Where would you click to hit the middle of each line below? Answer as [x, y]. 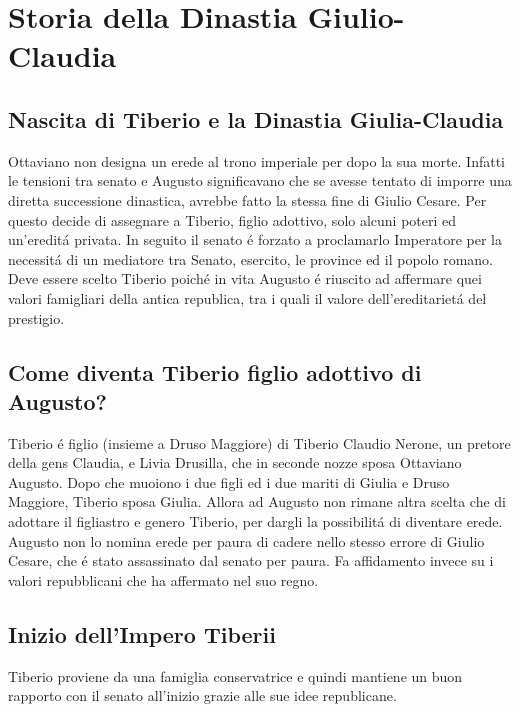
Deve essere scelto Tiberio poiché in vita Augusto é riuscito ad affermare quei [245, 278]
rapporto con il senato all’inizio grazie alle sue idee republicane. [202, 695]
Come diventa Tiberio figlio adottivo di [215, 371]
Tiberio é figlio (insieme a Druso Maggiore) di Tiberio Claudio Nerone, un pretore [259, 442]
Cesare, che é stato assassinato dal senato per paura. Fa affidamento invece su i [251, 560]
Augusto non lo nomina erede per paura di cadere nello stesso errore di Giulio [246, 540]
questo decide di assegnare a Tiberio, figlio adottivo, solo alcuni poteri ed [232, 219]
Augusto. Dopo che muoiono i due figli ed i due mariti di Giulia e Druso [229, 481]
